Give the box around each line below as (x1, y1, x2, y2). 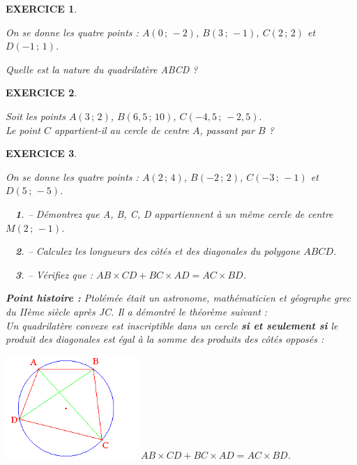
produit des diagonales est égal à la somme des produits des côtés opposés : (6, 332, 324, 346)
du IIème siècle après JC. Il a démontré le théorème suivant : (6, 304, 268, 318)
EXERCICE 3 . (6, 146, 77, 161)
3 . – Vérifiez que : (15, 267, 93, 281)
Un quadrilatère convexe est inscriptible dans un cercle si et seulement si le (6, 318, 338, 332)
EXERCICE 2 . (6, 85, 77, 100)
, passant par (199, 122, 255, 137)
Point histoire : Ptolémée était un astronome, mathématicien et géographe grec (6, 290, 351, 305)
